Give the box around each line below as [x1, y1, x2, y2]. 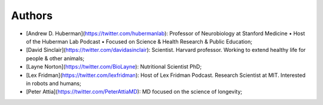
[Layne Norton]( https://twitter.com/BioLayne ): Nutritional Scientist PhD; [26, 63, 202, 70]
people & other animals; [26, 54, 85, 62]
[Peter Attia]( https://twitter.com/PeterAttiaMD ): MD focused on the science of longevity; [26, 88, 242, 95]
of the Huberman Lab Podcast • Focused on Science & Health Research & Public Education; [26, 38, 252, 45]
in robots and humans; [26, 79, 81, 87]
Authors [11, 9, 53, 22]
